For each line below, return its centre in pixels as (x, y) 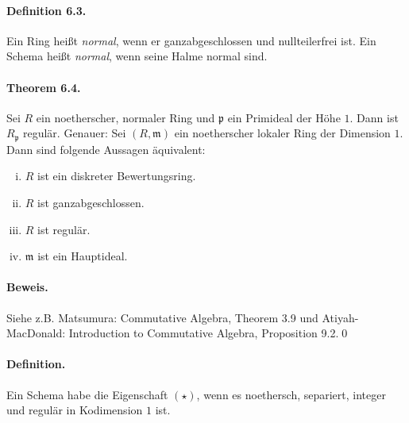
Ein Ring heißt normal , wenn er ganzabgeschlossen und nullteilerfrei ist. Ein (191, 40)
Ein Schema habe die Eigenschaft (87, 394)
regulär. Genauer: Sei (74, 133)
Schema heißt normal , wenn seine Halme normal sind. (137, 56)
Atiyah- (340, 317)
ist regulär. (64, 229)
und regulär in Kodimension (75, 410)
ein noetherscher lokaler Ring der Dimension (282, 133)
